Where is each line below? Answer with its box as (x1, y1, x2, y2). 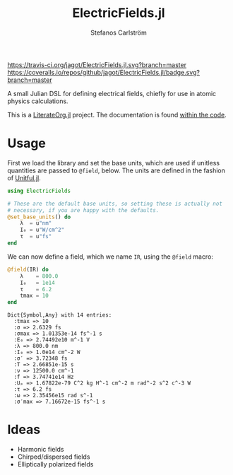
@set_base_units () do (7, 213, 71, 221)
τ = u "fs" (20, 233, 52, 240)
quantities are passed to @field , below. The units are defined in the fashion (7, 166, 226, 175)
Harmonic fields (17, 445, 64, 454)
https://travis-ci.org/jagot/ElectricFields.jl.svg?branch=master (7, 60, 187, 69)
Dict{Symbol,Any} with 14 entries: (7, 312, 112, 319)
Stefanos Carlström (90, 28, 147, 37)
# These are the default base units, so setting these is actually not (7, 200, 222, 207)
